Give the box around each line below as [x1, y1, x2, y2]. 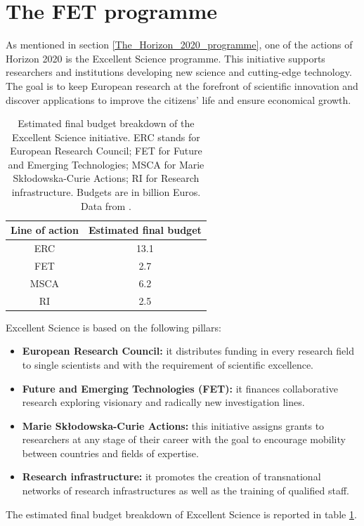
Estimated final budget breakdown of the [18, 116, 195, 131]
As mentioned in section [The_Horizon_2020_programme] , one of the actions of [6, 37, 353, 52]
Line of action [11, 223, 79, 237]
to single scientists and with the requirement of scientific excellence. [22, 357, 313, 372]
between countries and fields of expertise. [22, 445, 199, 460]
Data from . [80, 198, 131, 213]
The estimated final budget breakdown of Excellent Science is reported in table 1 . [6, 506, 357, 521]
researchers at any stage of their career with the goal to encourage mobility [22, 432, 346, 447]
